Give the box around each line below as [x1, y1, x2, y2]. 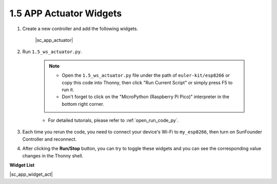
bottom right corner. [62, 101, 105, 107]
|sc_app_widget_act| [9, 171, 53, 177]
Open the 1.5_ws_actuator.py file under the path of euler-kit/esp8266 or [62, 72, 230, 79]
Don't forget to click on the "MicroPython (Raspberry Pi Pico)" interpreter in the [62, 94, 229, 100]
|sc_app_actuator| [35, 37, 73, 43]
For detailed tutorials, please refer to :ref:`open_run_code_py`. [48, 118, 179, 124]
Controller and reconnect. [22, 136, 77, 142]
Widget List [9, 162, 35, 168]
